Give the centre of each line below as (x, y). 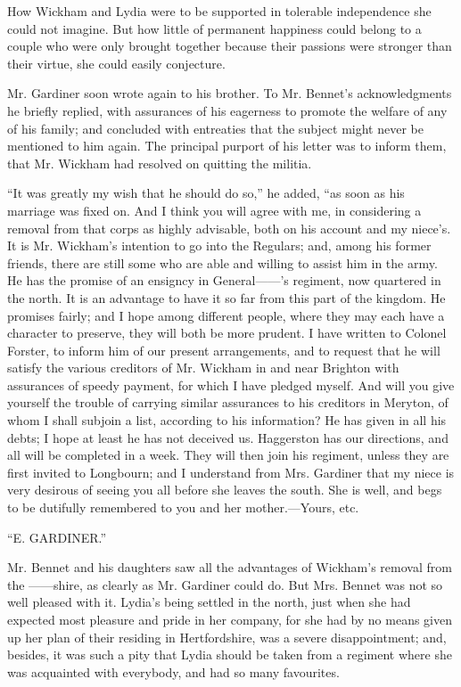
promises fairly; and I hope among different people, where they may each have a (226, 315)
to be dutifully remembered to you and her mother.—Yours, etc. (183, 507)
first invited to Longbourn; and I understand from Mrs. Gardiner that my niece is (231, 472)
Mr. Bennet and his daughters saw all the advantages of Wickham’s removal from (230, 567)
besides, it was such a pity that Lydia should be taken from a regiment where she (230, 654)
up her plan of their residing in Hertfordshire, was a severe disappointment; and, (227, 637)
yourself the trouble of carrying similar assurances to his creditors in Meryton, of (228, 402)
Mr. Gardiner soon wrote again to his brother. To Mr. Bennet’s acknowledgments (230, 93)
